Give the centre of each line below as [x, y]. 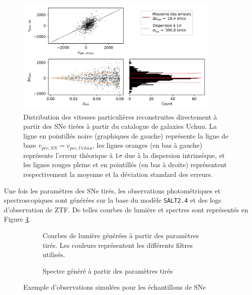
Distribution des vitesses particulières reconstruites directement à [120, 116]
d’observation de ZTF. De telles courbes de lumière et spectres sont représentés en [126, 209]
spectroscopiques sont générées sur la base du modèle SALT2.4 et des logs [113, 200]
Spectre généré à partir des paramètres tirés [108, 270]
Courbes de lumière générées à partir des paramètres [121, 235]
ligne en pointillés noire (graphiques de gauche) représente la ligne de [126, 135]
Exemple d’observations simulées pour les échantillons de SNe [115, 287]
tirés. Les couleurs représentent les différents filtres [118, 245]
